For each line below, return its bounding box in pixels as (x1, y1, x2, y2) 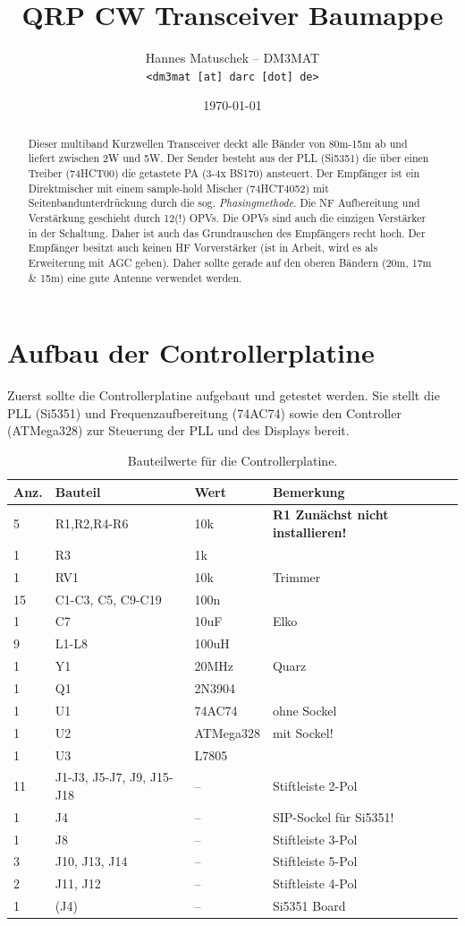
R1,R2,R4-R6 (55, 514, 129, 533)
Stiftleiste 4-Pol (272, 874, 358, 893)
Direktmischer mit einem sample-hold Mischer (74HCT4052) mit (28, 180, 329, 195)
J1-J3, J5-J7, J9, (55, 767, 147, 786)
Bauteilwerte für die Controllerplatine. (127, 451, 338, 470)
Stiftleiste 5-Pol (272, 852, 358, 870)
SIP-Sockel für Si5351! (272, 807, 394, 826)
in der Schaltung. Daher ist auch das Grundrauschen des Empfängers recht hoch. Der (28, 225, 426, 240)
